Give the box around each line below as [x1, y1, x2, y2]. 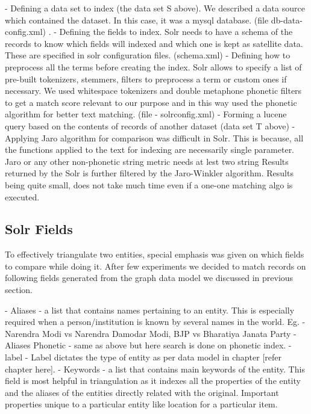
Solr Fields [5, 220, 73, 238]
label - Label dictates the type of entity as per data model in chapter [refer [5, 351, 281, 363]
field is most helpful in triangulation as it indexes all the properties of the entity [5, 374, 301, 387]
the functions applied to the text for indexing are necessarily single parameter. [5, 143, 295, 156]
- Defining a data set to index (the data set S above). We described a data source [5, 2, 305, 14]
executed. [5, 190, 40, 203]
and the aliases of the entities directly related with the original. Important [5, 386, 279, 398]
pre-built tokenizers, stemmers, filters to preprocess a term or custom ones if [5, 72, 287, 85]
